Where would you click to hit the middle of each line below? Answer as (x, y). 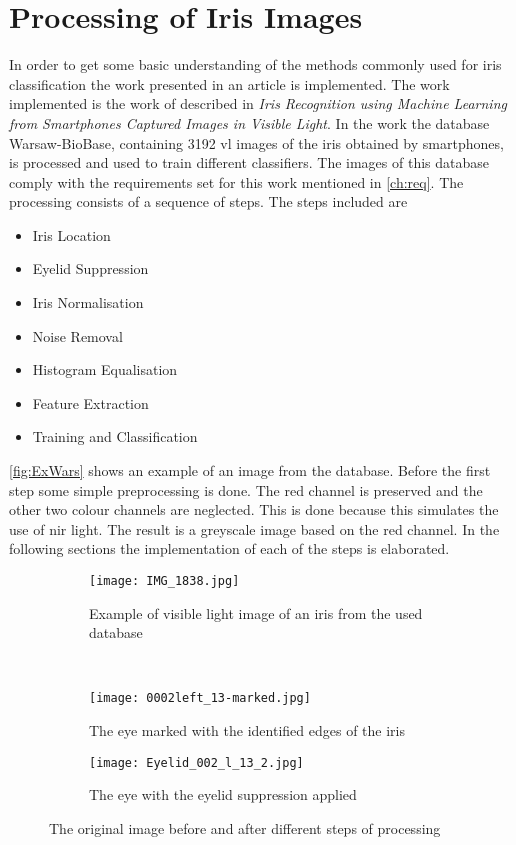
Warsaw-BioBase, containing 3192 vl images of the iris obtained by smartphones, (256, 142)
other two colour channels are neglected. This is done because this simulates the (254, 509)
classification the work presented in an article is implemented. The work (229, 83)
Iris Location (71, 234)
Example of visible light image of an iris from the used (256, 612)
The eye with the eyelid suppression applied (223, 794)
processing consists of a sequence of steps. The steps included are (208, 201)
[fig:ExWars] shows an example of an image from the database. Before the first (250, 470)
